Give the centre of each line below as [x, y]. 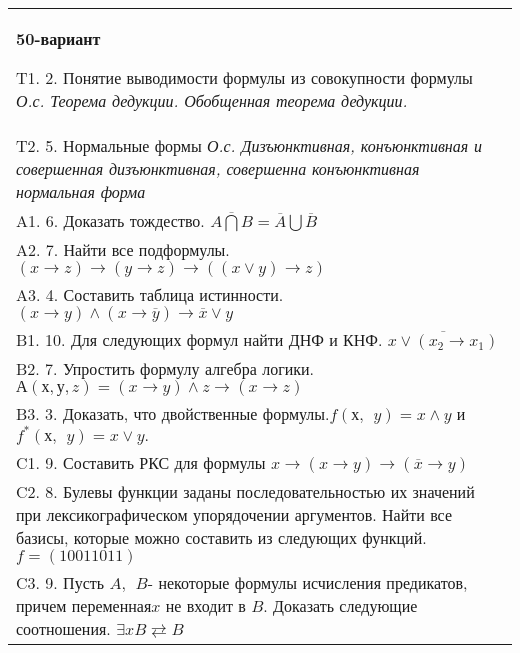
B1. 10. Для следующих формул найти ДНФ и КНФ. [199, 339]
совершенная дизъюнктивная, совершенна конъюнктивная [218, 168]
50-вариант [58, 38]
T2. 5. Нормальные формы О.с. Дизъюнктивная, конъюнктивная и [249, 145]
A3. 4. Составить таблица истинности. [150, 294]
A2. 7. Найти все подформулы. [123, 249]
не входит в [205, 605]
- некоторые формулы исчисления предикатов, [307, 582]
